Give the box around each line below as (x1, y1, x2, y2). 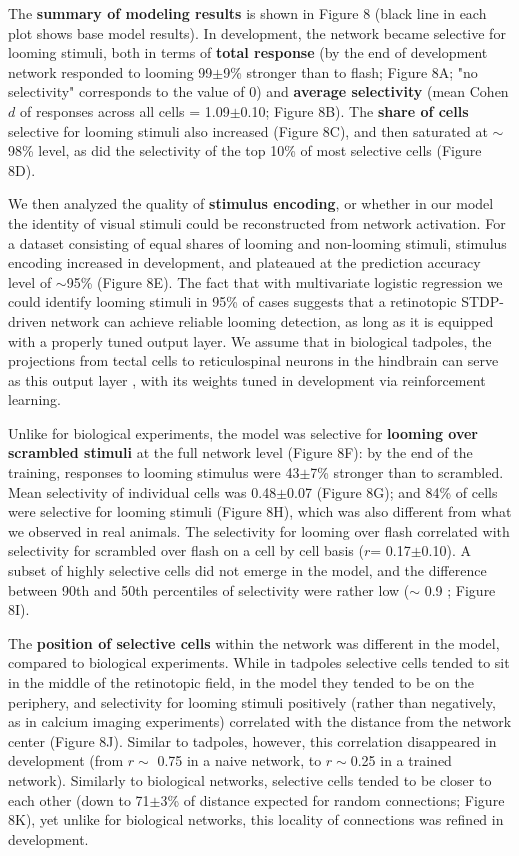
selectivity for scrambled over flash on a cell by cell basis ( (8, 540, 364, 561)
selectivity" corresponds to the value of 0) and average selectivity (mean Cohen (8, 81, 509, 102)
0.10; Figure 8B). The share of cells (240, 100, 469, 121)
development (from (8, 750, 124, 771)
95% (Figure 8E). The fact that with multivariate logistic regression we (66, 271, 503, 292)
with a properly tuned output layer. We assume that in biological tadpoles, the (8, 330, 492, 351)
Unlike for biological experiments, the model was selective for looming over (8, 422, 479, 443)
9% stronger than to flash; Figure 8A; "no (223, 61, 478, 82)
